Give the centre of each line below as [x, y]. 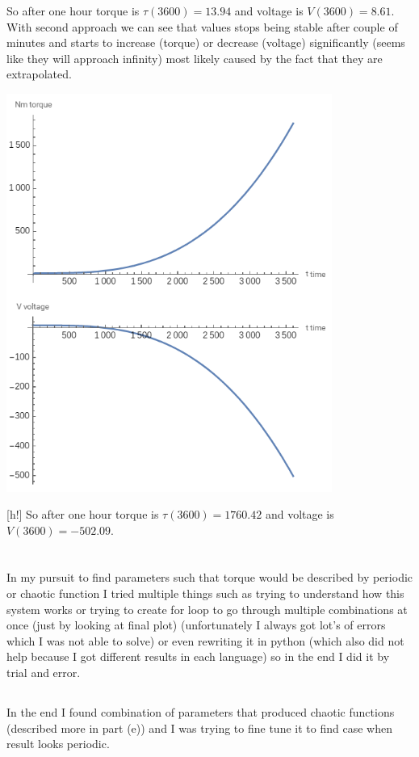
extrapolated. [39, 74]
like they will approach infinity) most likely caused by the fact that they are [195, 58]
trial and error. [44, 673]
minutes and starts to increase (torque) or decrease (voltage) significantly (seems [206, 42]
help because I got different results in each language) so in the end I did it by [198, 656]
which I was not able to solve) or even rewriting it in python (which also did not [205, 640]
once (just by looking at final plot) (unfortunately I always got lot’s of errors [196, 625]
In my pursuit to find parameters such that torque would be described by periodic [210, 577]
